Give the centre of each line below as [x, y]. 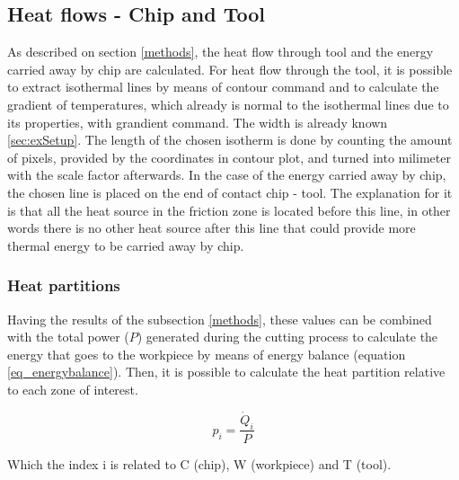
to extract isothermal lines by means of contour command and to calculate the [223, 87]
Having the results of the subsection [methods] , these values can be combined [220, 319]
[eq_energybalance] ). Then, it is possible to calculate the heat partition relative [226, 372]
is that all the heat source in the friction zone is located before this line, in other [229, 210]
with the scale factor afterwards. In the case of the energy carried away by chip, [227, 175]
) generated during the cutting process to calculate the [287, 337]
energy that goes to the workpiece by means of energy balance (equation [207, 354]
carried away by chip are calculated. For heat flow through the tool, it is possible [230, 69]
